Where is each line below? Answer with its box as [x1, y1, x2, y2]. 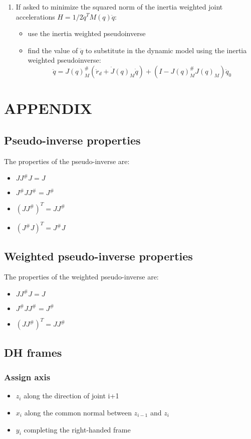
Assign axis [4, 371, 51, 383]
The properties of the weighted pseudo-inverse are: [4, 271, 159, 282]
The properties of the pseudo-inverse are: [4, 156, 130, 166]
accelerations [16, 11, 55, 22]
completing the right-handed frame [24, 424, 131, 434]
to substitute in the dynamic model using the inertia [85, 45, 247, 55]
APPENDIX [4, 98, 92, 118]
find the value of [28, 45, 78, 55]
